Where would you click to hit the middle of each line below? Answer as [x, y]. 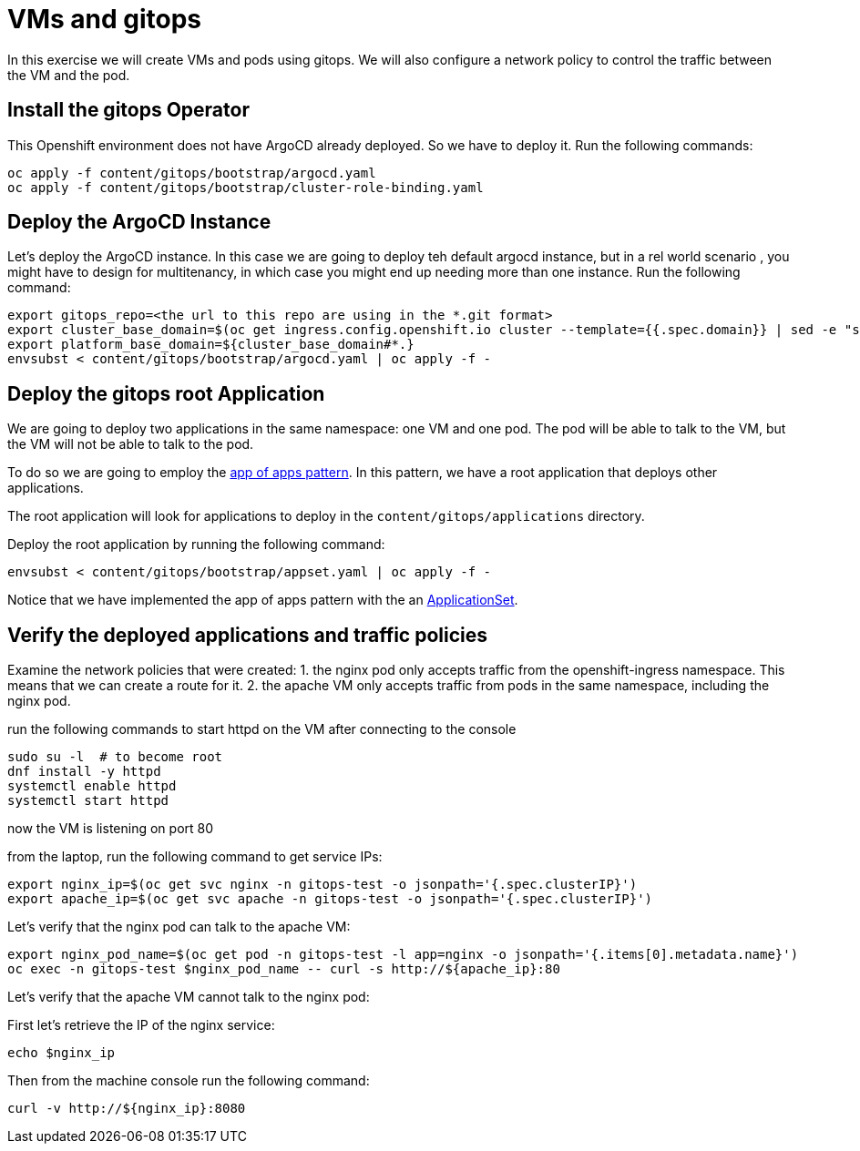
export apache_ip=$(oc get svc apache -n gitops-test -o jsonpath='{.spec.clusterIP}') [330, 899]
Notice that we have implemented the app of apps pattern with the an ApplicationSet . [263, 600]
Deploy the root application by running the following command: [196, 545]
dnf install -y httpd [84, 772]
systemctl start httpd [88, 801]
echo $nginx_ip [61, 1053]
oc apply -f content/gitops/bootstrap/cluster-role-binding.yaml [246, 187]
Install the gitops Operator [128, 110]
